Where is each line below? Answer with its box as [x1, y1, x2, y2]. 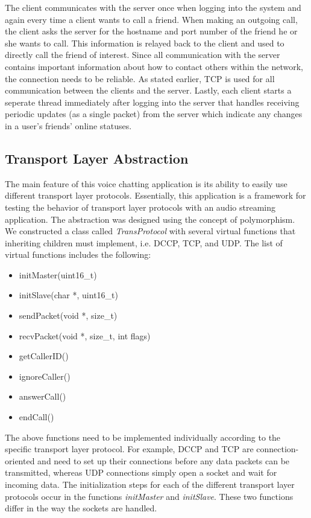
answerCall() [19, 390, 66, 403]
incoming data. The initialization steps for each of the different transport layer [5, 478, 295, 491]
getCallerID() [19, 350, 69, 362]
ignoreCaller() [19, 369, 71, 382]
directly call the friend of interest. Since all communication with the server [5, 48, 280, 61]
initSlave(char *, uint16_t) [19, 289, 118, 301]
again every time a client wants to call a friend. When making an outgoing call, [5, 13, 298, 25]
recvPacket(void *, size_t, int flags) [19, 329, 151, 342]
